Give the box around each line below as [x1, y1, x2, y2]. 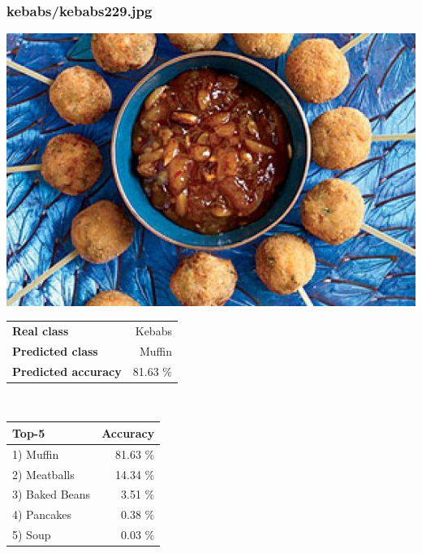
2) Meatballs [12, 465, 75, 482]
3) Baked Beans [12, 486, 91, 503]
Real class [12, 322, 69, 339]
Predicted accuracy [12, 362, 122, 379]
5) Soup [12, 526, 51, 543]
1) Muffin [12, 445, 59, 462]
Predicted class [12, 342, 98, 359]
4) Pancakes [12, 506, 71, 523]
